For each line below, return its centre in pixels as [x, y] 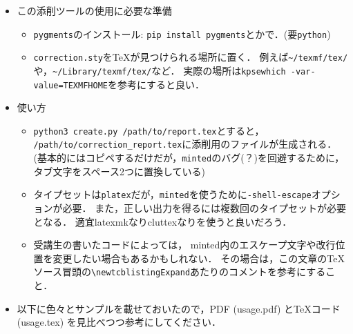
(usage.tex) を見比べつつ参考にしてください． [119, 322]
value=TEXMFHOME [70, 85]
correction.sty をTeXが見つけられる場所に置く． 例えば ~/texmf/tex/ [191, 57]
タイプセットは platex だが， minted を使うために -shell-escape [172, 194]
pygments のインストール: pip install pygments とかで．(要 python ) [182, 33]
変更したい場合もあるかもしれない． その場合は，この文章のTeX [199, 258]
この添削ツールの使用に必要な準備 [94, 10]
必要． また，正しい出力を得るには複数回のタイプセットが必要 [204, 208]
